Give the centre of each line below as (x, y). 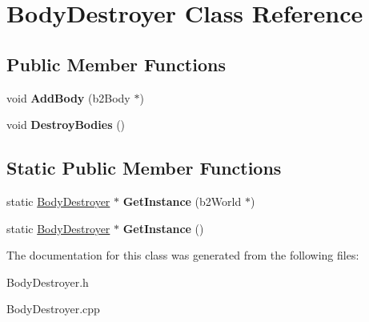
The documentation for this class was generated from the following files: (183, 255)
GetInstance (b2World (182, 201)
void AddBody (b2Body (68, 97)
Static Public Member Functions (144, 168)
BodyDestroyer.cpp (53, 309)
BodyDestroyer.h (48, 282)
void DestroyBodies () (66, 125)
